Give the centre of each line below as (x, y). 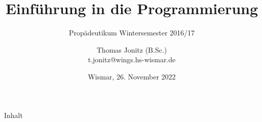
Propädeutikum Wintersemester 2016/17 (132, 33)
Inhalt (13, 115)
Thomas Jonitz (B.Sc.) (132, 49)
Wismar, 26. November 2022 (132, 76)
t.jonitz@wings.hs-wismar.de (132, 59)
